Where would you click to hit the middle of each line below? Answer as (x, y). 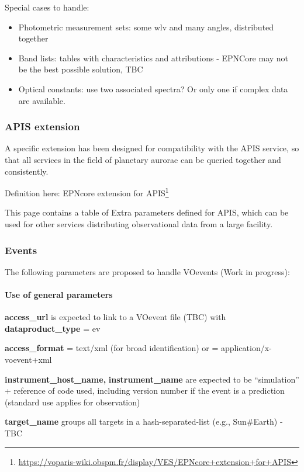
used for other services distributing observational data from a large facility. (139, 224)
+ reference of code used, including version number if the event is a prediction (145, 391)
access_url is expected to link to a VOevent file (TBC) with (115, 317)
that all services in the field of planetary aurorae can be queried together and (143, 159)
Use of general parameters (59, 294)
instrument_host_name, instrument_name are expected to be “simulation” (152, 379)
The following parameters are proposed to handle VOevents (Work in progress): (147, 271)
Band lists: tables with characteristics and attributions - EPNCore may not (153, 58)
